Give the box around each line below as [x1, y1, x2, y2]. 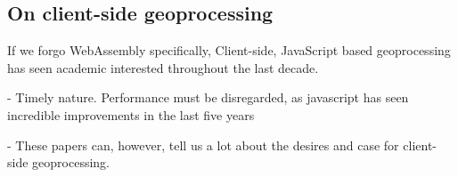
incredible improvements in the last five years [7, 105, 255, 124]
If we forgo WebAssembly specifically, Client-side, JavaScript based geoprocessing [7, 41, 451, 60]
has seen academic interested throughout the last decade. [7, 58, 319, 76]
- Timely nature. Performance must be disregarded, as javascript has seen [7, 88, 409, 107]
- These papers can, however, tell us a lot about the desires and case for [7, 135, 399, 154]
